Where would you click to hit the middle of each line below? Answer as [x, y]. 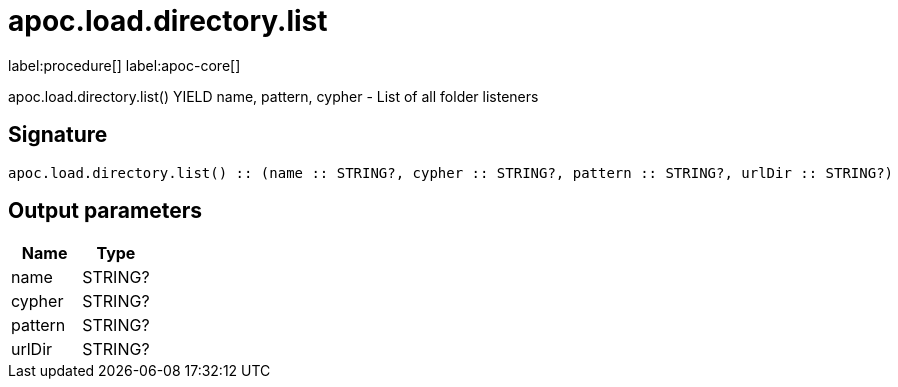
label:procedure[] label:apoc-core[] [124, 65]
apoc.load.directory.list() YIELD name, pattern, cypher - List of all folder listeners [273, 96]
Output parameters [105, 211]
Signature [58, 135]
